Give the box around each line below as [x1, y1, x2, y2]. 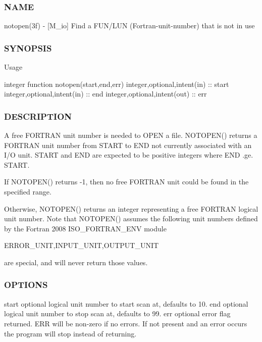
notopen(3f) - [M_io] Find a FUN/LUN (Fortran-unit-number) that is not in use [4, 20, 255, 31]
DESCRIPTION [4, 110, 72, 122]
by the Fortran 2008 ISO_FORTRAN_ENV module [4, 223, 167, 233]
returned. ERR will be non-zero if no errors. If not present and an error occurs [4, 318, 247, 328]
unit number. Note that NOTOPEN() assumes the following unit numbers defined [4, 213, 258, 224]
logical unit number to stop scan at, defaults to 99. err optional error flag [4, 308, 231, 319]
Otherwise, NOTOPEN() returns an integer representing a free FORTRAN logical [4, 203, 258, 214]
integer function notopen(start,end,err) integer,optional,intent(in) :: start [4, 78, 229, 89]
